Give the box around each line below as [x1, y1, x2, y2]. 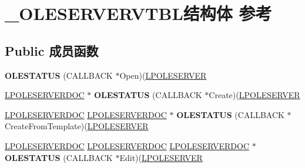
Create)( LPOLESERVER [209, 89, 300, 101]
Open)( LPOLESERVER [119, 69, 207, 81]
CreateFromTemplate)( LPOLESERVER [5, 120, 149, 132]
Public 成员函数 [5, 41, 99, 59]
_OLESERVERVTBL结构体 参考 [5, 1, 272, 25]
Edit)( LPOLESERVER [119, 151, 203, 163]
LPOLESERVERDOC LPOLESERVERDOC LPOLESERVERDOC [5, 139, 250, 152]
